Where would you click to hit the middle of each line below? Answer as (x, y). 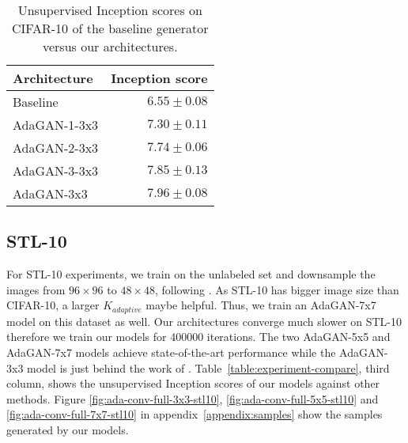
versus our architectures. (110, 46)
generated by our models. (68, 430)
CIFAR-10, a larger (53, 305)
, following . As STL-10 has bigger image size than (277, 289)
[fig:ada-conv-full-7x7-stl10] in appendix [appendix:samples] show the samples (195, 414)
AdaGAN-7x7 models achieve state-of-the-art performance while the (171, 352)
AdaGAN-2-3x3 (56, 148)
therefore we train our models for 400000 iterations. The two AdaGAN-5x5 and (198, 337)
